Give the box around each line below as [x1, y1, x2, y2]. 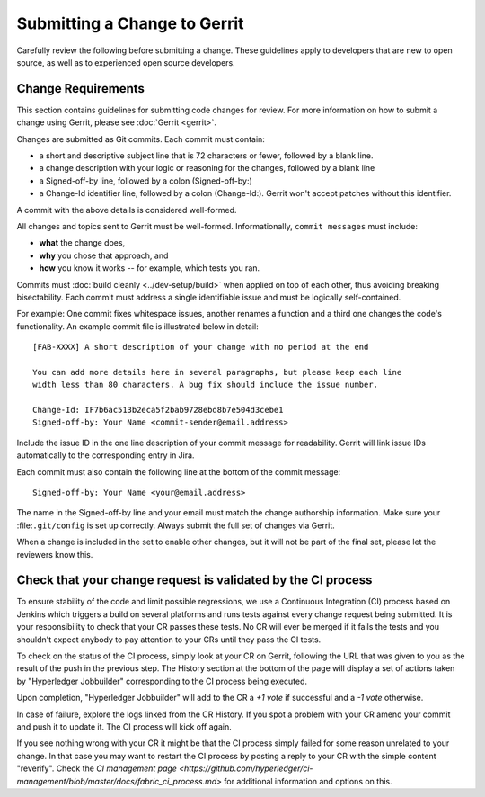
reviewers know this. [16, 549, 93, 560]
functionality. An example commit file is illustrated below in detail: [16, 320, 260, 332]
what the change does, [39, 237, 126, 248]
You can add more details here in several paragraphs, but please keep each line [32, 367, 402, 377]
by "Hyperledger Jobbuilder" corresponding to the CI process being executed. [16, 676, 308, 686]
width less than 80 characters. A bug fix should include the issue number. [32, 380, 379, 390]
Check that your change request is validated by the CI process [16, 572, 373, 588]
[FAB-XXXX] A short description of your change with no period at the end [32, 342, 369, 353]
